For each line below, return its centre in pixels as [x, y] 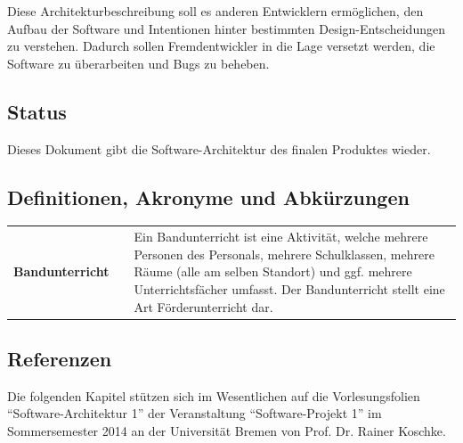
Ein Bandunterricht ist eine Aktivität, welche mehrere [281, 237]
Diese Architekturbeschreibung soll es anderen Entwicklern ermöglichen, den [215, 11]
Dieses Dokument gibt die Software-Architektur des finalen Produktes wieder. [219, 148]
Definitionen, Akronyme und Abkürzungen [208, 197]
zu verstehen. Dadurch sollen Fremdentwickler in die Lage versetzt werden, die [221, 46]
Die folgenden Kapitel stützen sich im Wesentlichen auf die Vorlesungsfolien [214, 395]
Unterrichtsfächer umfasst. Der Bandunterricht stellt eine [289, 288]
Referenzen [60, 358]
